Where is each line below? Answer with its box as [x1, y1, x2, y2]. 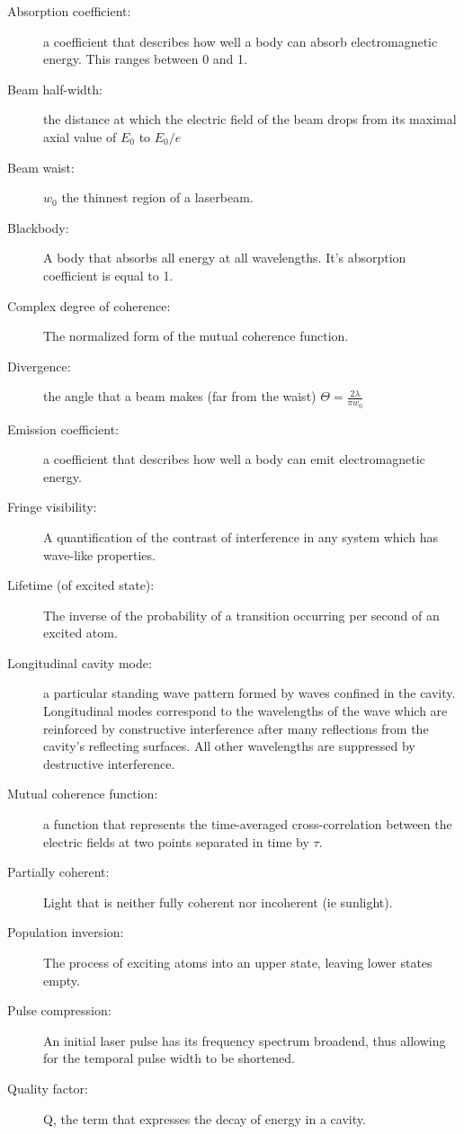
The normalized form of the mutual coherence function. [43, 326, 349, 345]
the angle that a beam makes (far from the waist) [43, 387, 317, 406]
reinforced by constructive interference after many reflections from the [43, 719, 429, 737]
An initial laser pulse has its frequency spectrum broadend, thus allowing [43, 1031, 446, 1049]
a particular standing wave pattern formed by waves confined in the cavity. [43, 683, 456, 702]
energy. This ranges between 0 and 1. [43, 49, 247, 68]
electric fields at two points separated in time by [43, 832, 309, 851]
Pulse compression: [7, 1001, 112, 1020]
